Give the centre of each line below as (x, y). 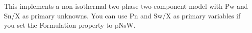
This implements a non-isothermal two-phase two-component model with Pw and (126, 6)
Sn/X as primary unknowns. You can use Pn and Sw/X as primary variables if (122, 15)
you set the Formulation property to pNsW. (70, 25)
